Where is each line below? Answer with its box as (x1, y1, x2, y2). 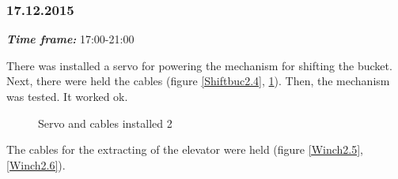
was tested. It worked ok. (6, 88, 128, 104)
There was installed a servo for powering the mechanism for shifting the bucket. (6, 57, 392, 73)
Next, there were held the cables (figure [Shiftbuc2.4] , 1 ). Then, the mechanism (6, 73, 390, 89)
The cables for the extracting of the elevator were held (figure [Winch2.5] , (6, 141, 364, 158)
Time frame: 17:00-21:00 (6, 31, 135, 47)
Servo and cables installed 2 (38, 114, 172, 131)
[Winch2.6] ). (6, 156, 66, 173)
